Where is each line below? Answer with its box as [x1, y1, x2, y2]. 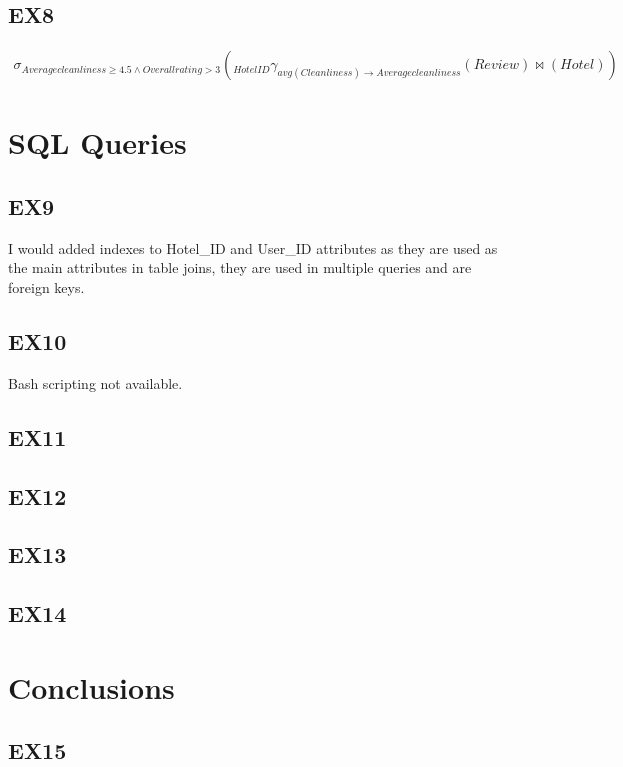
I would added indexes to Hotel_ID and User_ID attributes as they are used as [8, 237, 498, 258]
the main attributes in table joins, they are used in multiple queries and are [8, 257, 472, 278]
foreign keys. [8, 277, 85, 297]
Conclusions [8, 666, 175, 707]
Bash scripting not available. [8, 372, 183, 393]
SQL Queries [8, 122, 187, 163]
